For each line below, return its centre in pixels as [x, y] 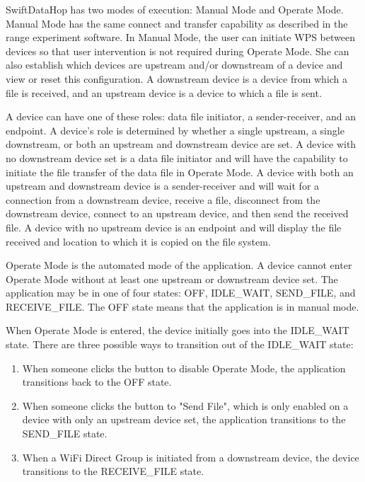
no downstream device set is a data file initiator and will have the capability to [177, 157]
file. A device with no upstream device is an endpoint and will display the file [174, 227]
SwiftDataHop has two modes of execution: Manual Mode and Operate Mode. [175, 9]
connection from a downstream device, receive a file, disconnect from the [163, 199]
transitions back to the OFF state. [97, 382]
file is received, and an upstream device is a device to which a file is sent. [164, 92]
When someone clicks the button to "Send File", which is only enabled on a [185, 405]
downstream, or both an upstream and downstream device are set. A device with [181, 144]
